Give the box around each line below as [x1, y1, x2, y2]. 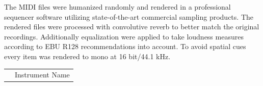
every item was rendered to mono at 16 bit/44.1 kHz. [4, 51, 171, 61]
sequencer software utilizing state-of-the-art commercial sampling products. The [4, 11, 253, 22]
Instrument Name [15, 69, 70, 80]
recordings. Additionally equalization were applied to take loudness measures [4, 31, 244, 41]
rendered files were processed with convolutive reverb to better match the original [4, 21, 259, 32]
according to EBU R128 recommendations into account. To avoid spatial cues [4, 41, 246, 52]
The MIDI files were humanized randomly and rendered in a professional [4, 2, 231, 12]
